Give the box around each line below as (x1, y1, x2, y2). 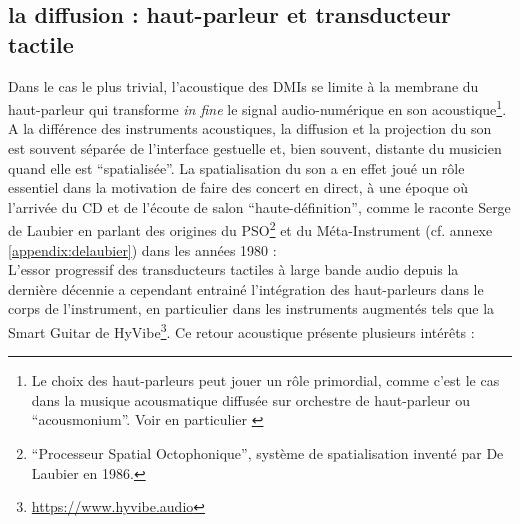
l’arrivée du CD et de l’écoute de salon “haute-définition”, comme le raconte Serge (8, 196, 511, 217)
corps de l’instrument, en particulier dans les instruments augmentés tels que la (8, 298, 495, 319)
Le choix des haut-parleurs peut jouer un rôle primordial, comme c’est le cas (31, 370, 500, 391)
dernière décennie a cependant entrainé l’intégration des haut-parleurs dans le (8, 278, 484, 299)
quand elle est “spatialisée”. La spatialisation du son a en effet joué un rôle (8, 157, 465, 178)
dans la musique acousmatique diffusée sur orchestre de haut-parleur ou (31, 389, 470, 410)
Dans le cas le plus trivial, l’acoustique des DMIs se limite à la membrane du (8, 75, 479, 96)
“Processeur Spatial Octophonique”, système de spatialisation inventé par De (31, 443, 504, 464)
